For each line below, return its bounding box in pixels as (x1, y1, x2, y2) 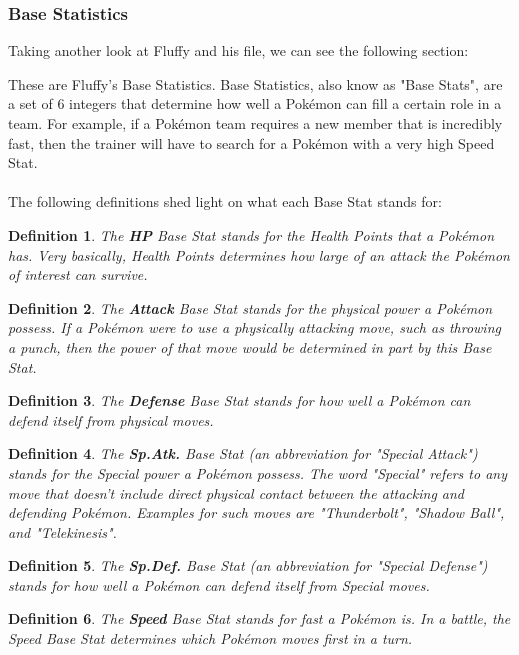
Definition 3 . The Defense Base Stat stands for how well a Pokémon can (8, 390, 471, 411)
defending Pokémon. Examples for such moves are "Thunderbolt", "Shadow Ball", (8, 502, 505, 523)
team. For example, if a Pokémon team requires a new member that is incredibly (8, 113, 503, 133)
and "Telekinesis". (8, 521, 117, 542)
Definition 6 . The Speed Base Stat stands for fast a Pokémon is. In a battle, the (8, 608, 511, 629)
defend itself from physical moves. (8, 409, 214, 430)
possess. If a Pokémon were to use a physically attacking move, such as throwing (8, 317, 501, 338)
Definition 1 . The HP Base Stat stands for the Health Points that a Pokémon (8, 224, 495, 245)
